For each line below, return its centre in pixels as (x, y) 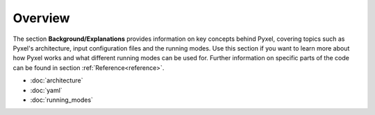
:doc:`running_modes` (62, 100)
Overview (41, 18)
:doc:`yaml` (46, 90)
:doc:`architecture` (57, 80)
